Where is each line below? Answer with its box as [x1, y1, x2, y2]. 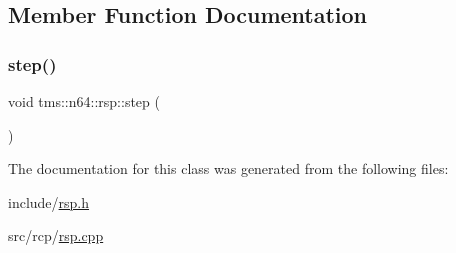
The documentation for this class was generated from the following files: [8, 158, 449, 179]
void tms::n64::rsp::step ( [8, 91, 160, 111]
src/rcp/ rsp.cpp [8, 225, 104, 246]
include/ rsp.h [8, 191, 90, 212]
